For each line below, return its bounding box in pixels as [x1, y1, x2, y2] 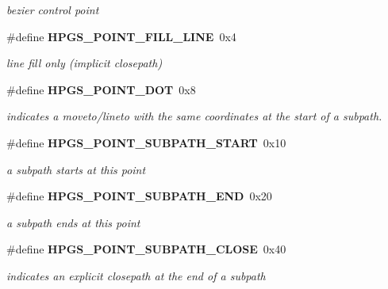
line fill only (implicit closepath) [6, 55, 163, 71]
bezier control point [6, 2, 99, 17]
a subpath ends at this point [6, 214, 140, 230]
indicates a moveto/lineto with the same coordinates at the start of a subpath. [6, 108, 382, 124]
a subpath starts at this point [6, 161, 146, 177]
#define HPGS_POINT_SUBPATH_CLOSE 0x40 [6, 241, 286, 257]
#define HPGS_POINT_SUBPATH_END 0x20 [6, 188, 272, 204]
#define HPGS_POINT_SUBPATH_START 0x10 [6, 134, 286, 150]
